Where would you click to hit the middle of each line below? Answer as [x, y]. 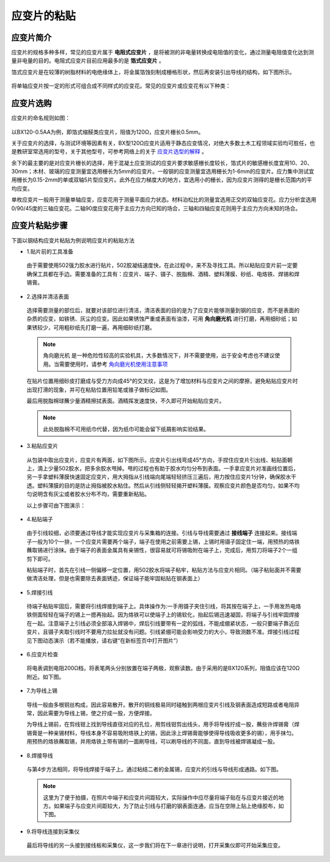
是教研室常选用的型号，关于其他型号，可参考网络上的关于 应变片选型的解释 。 [109, 152]
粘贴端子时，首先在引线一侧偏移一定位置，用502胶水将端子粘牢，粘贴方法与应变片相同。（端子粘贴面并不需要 [164, 570]
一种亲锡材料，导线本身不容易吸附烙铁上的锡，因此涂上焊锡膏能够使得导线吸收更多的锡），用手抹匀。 [170, 732]
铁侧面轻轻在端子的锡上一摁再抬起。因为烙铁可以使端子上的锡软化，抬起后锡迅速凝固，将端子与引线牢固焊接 [163, 615]
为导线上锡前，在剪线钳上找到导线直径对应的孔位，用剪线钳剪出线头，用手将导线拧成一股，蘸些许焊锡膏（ [160, 725]
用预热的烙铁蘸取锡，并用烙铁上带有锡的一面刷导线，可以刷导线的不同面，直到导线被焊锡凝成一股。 [152, 742]
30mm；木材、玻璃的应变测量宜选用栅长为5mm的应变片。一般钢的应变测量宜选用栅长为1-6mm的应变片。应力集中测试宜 [163, 172]
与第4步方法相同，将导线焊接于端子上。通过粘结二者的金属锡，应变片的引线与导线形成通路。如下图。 [154, 769]
